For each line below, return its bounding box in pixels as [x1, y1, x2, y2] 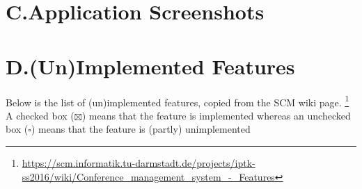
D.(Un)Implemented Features [6, 51, 295, 80]
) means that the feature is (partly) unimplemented [31, 122, 251, 136]
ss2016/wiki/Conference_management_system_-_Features [22, 169, 275, 183]
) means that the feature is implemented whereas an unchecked [81, 108, 351, 122]
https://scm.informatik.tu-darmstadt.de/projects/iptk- [22, 155, 255, 170]
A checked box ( [6, 108, 74, 122]
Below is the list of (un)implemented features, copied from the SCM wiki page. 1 [6, 92, 349, 109]
